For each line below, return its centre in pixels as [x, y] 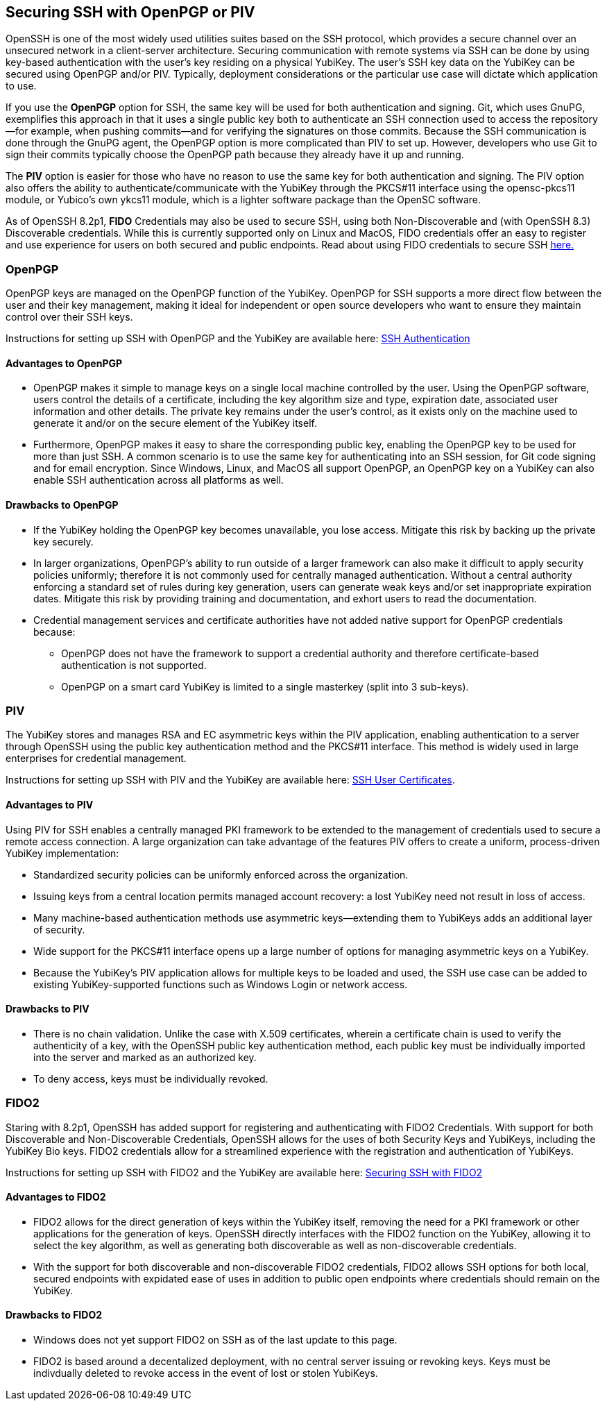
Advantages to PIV [50, 804]
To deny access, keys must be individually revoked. [151, 1078]
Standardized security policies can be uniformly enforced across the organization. [221, 874]
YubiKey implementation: [62, 853]
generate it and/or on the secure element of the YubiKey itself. [175, 423]
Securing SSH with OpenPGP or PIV [130, 12]
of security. [59, 929]
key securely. [63, 541]
